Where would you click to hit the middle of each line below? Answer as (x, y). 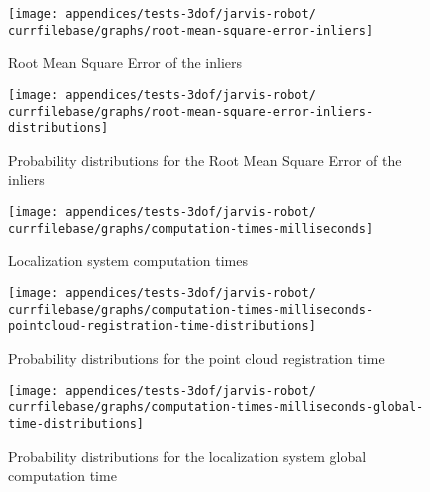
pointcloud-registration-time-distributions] (162, 326)
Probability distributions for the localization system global (187, 455)
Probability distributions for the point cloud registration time (196, 357)
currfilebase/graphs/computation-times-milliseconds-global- (216, 407)
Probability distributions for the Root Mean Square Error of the (205, 159)
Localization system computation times (128, 260)
